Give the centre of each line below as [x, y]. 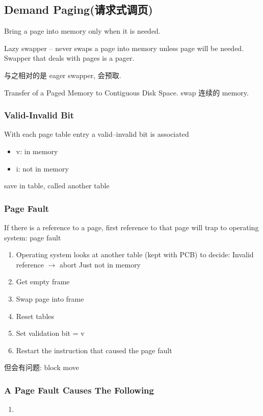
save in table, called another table [57, 186]
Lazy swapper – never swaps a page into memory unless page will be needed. [124, 48]
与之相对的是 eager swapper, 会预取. [63, 75]
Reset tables [35, 316]
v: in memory [37, 151]
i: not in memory [42, 168]
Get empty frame [43, 282]
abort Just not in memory [100, 264]
